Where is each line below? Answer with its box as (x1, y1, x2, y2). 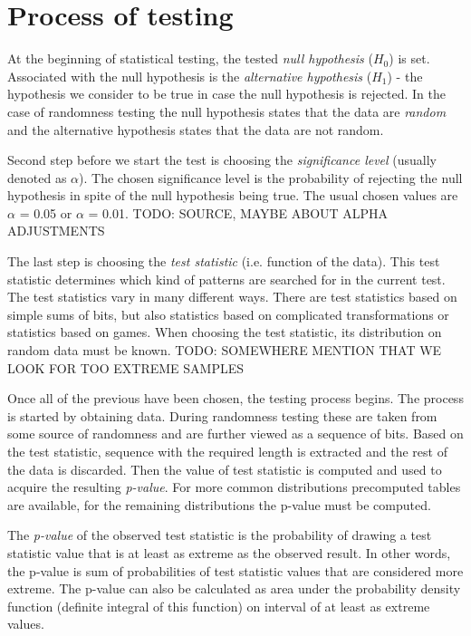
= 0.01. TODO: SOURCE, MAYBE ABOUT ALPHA (88, 203, 389, 222)
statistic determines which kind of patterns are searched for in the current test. (7, 269, 446, 288)
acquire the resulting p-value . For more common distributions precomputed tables (7, 477, 461, 496)
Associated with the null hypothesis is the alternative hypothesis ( (7, 66, 372, 85)
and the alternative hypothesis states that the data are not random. (7, 120, 384, 139)
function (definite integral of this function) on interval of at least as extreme (7, 596, 430, 615)
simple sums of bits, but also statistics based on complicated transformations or (7, 304, 449, 323)
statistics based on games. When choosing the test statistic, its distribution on (7, 323, 442, 342)
